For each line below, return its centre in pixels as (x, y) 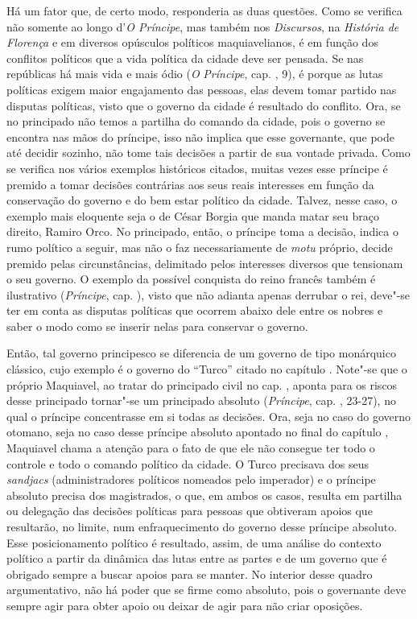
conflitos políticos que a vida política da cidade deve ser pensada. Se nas (185, 58)
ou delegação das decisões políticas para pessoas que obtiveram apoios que (190, 511)
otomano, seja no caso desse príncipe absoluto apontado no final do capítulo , (198, 432)
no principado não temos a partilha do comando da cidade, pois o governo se (196, 121)
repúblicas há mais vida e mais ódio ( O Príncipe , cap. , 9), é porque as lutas (195, 74)
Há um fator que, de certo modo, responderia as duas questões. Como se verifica (204, 10)
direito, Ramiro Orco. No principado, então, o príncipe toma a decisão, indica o (202, 231)
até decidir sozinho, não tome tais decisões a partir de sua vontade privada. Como (208, 153)
